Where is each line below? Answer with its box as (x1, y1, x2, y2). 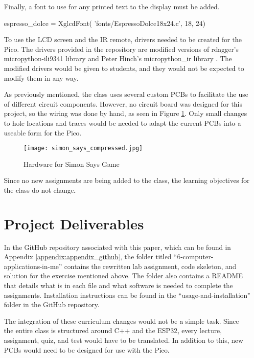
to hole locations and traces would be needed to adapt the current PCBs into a (4, 117, 241, 128)
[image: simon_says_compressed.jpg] (23, 145, 143, 152)
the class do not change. (4, 184, 76, 195)
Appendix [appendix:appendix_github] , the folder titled (4, 251, 172, 262)
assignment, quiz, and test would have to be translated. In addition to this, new (4, 335, 243, 345)
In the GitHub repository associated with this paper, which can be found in (4, 242, 231, 252)
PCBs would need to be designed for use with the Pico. (4, 344, 170, 355)
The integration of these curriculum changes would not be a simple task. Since (4, 315, 239, 326)
